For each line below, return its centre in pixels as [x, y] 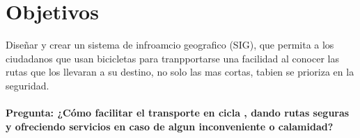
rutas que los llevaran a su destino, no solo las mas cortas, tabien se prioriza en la [180, 72]
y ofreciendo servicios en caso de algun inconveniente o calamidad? [170, 126]
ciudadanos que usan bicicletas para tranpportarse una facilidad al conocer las [172, 58]
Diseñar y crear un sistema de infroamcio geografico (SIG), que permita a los [170, 45]
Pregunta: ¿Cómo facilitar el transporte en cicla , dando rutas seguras [178, 113]
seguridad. [28, 85]
